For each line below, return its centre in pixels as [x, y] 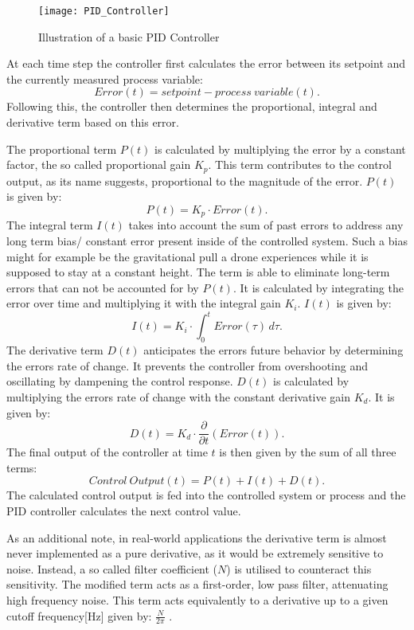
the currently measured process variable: [105, 78]
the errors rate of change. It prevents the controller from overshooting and [187, 365]
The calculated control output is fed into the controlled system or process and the [206, 495]
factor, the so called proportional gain [99, 164]
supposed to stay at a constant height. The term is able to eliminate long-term [198, 272]
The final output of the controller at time [107, 452]
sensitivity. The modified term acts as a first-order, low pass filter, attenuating [197, 584]
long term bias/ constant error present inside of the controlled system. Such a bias [207, 240]
